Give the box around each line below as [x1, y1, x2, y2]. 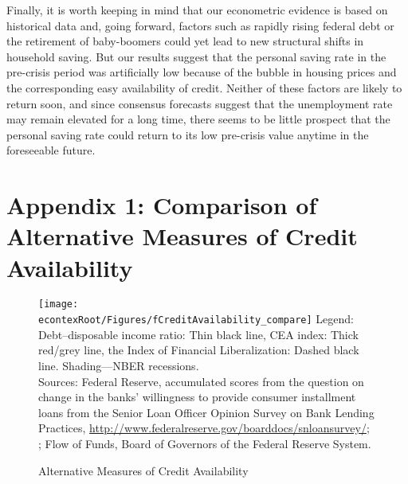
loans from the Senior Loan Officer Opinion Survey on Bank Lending [38, 404, 375, 420]
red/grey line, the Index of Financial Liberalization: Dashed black [38, 342, 359, 358]
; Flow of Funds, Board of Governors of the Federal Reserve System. [38, 435, 371, 451]
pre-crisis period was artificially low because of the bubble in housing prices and [6, 64, 397, 80]
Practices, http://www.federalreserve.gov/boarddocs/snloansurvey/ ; [38, 420, 370, 436]
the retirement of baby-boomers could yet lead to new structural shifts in [6, 33, 364, 49]
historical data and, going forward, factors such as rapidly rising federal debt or [6, 17, 394, 33]
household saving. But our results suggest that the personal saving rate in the [6, 48, 386, 64]
